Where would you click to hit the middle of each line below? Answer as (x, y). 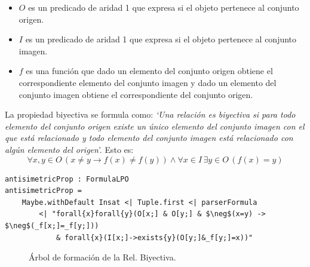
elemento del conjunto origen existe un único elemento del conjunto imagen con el (155, 126)
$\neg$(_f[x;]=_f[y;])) (52, 225)
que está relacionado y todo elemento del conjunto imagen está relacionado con (149, 138)
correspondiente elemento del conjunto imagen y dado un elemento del (148, 82)
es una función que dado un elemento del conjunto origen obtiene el (149, 71)
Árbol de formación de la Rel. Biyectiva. (102, 257)
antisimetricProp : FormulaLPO (67, 179)
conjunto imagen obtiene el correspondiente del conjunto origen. (136, 94)
